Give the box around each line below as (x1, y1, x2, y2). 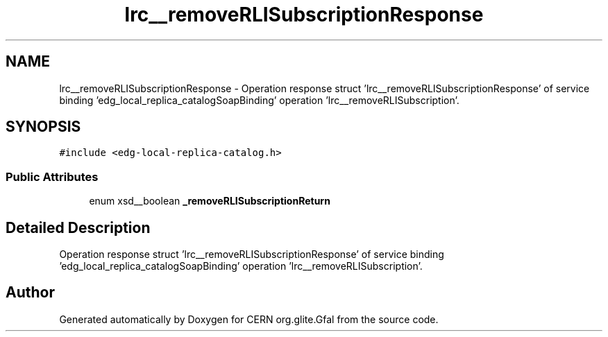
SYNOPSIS (6, 118, 81, 136)
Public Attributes (6, 169, 99, 184)
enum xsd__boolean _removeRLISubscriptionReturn (89, 195, 330, 207)
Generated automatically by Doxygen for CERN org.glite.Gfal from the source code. (59, 313, 439, 325)
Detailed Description (6, 218, 151, 236)
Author (6, 284, 55, 302)
